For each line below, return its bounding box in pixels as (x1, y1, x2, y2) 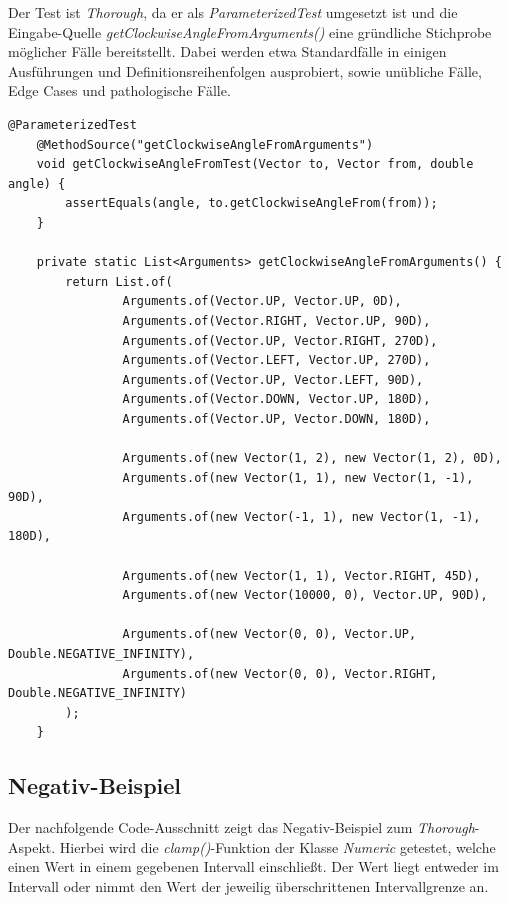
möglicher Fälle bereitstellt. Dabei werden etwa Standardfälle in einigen (8, 41, 447, 62)
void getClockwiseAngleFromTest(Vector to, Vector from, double (36, 157, 474, 172)
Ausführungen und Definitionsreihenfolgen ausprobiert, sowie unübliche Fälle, (8, 60, 482, 81)
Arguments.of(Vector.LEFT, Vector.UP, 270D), (122, 353, 431, 368)
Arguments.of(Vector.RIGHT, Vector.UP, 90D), (122, 313, 431, 328)
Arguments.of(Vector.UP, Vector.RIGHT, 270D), (122, 333, 438, 348)
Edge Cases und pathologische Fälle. (8, 80, 231, 101)
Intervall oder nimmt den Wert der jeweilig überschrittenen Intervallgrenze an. (8, 875, 489, 896)
